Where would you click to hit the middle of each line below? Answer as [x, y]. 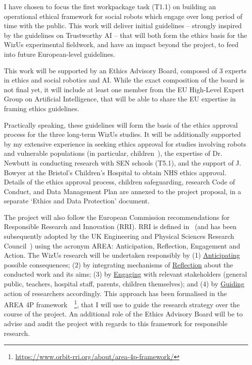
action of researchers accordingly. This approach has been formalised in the [115, 293]
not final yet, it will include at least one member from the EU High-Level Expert [124, 89]
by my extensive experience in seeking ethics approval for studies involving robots [125, 143]
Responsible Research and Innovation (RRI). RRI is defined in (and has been [120, 226]
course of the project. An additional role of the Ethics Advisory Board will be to [123, 314]
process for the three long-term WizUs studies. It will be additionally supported [123, 134]
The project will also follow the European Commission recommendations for [117, 217]
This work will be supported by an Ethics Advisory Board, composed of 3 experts [125, 70]
